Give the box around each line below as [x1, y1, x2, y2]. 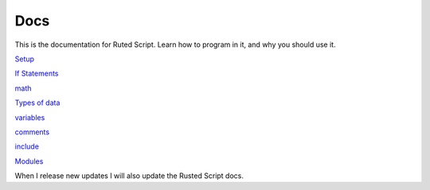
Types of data [14, 98, 61, 107]
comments [14, 127, 50, 137]
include [14, 142, 40, 151]
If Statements [14, 68, 59, 79]
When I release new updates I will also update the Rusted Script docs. [14, 171, 244, 180]
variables [14, 112, 45, 122]
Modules [14, 156, 44, 166]
